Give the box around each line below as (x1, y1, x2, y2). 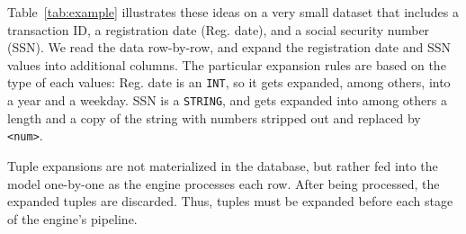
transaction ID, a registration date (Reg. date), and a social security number (7, 20, 430, 39)
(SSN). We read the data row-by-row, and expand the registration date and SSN (7, 38, 452, 57)
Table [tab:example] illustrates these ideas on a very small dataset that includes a (7, 3, 459, 21)
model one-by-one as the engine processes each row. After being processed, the (7, 174, 440, 193)
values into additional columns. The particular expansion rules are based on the (7, 55, 446, 74)
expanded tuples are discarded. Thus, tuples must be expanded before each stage (7, 192, 453, 211)
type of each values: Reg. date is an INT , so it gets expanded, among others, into (7, 73, 451, 92)
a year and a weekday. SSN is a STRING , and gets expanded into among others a (7, 91, 447, 110)
